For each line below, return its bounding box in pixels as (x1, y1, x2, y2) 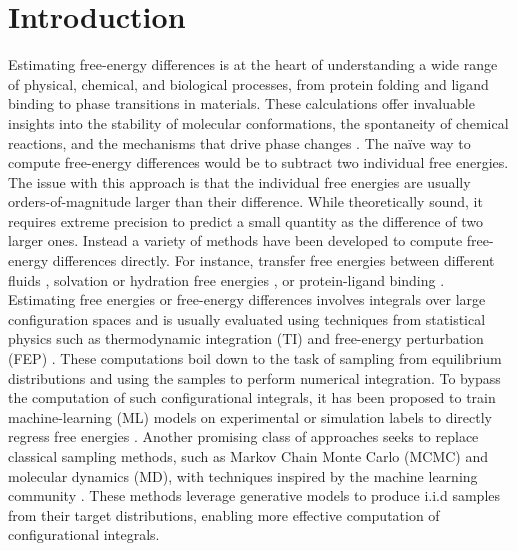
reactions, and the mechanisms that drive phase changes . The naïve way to (8, 132, 471, 153)
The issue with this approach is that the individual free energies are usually (8, 171, 471, 192)
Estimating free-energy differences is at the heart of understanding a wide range (8, 54, 498, 75)
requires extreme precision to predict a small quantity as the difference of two (8, 210, 483, 231)
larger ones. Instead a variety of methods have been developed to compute (8, 230, 463, 251)
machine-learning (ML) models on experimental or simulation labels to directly (8, 406, 492, 427)
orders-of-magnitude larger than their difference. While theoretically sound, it (8, 191, 483, 212)
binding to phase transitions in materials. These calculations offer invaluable (8, 93, 475, 114)
